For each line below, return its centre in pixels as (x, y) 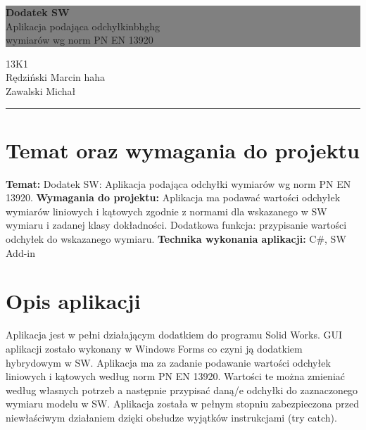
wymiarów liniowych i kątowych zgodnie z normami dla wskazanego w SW (166, 211)
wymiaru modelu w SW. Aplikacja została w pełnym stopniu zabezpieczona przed (182, 404)
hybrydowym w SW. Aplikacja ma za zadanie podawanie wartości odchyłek (168, 362)
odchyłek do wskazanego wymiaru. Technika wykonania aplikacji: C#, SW (176, 239)
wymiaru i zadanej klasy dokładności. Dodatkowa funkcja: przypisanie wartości (176, 225)
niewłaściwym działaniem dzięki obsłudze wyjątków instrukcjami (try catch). (171, 417)
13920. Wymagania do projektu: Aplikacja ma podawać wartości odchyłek (173, 197)
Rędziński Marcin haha (56, 77)
